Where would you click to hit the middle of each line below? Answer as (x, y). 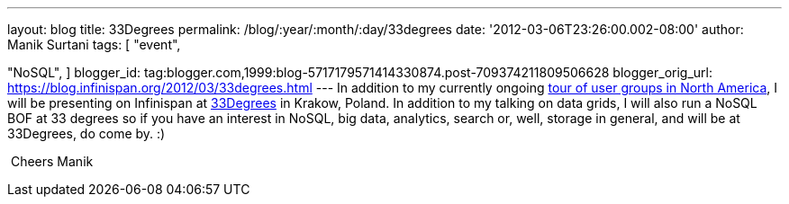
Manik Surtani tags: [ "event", (94, 44)
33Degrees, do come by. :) (86, 133)
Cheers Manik (52, 161)
